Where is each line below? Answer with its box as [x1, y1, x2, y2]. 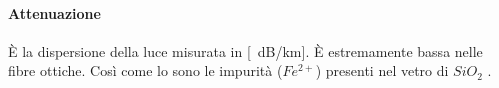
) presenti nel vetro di [315, 60, 449, 81]
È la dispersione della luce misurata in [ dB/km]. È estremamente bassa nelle [8, 40, 483, 61]
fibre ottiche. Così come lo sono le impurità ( [8, 60, 283, 81]
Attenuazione [8, 2, 101, 23]
